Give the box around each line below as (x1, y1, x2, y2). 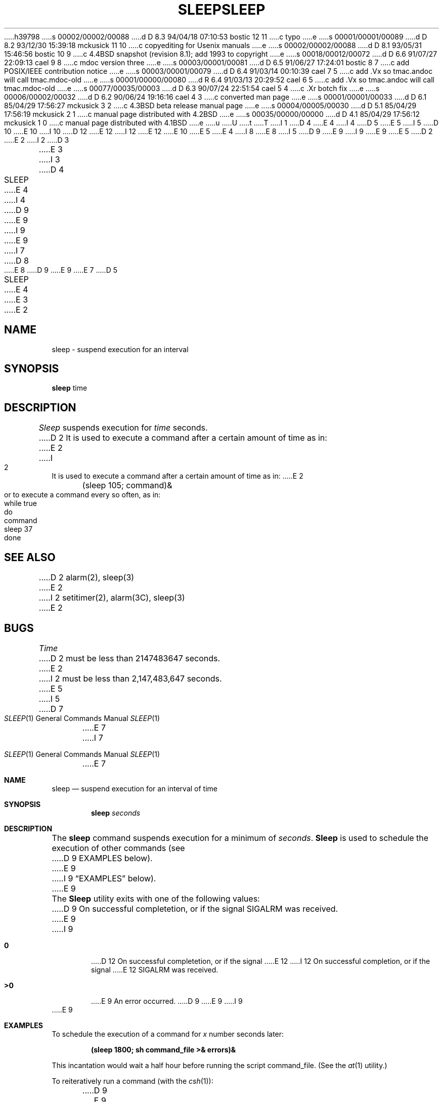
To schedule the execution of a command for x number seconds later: (52, 1029, 284, 1038)
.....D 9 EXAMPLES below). (52, 853, 153, 863)
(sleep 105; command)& (82, 480, 172, 491)
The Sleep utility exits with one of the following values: (52, 893, 260, 904)
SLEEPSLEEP (178, 1, 265, 18)
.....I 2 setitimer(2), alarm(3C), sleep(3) (38, 592, 185, 603)
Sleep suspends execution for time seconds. (38, 422, 208, 433)
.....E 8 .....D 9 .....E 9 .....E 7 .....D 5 (4, 265, 117, 274)
